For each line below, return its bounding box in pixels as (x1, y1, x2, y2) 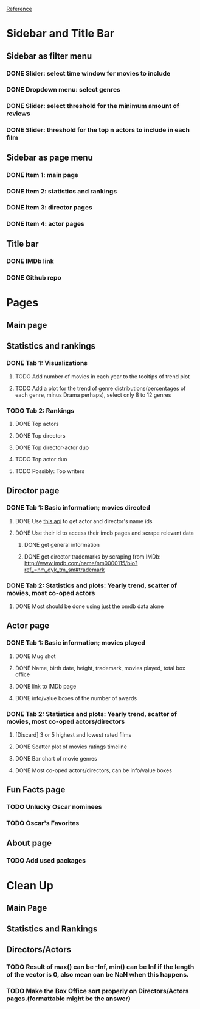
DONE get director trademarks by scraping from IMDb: (24, 552, 161, 560)
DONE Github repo (6, 273, 62, 281)
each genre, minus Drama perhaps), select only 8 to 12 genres (15, 391, 171, 399)
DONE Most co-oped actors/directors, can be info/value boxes (15, 767, 172, 774)
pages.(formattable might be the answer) (6, 994, 131, 1003)
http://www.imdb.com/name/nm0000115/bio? (24, 559, 138, 566)
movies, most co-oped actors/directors (6, 717, 125, 726)
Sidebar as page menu (6, 152, 93, 162)
